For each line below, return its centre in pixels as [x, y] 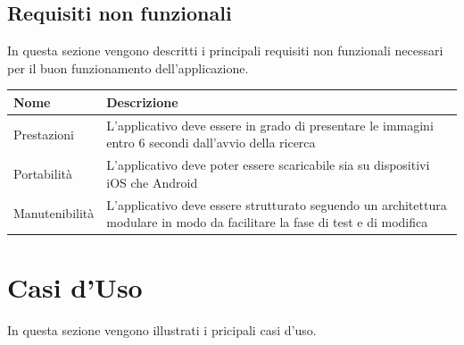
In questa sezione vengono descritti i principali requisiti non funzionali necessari [225, 50]
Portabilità [43, 173]
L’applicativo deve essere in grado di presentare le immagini [270, 125]
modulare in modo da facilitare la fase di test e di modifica [267, 222]
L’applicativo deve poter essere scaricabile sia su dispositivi [268, 165]
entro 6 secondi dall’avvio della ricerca [211, 143]
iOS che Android [152, 182]
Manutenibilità [54, 213]
